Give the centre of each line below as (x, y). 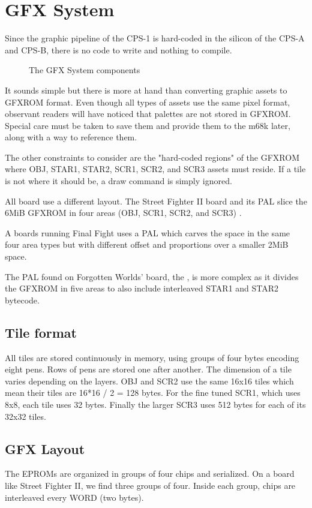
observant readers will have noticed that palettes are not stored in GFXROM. (148, 114)
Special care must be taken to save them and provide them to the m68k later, (148, 125)
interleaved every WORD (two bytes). (74, 497)
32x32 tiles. (25, 416)
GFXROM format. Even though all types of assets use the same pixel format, (148, 102)
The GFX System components (85, 70)
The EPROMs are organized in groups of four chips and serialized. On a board (150, 474)
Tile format (41, 332)
